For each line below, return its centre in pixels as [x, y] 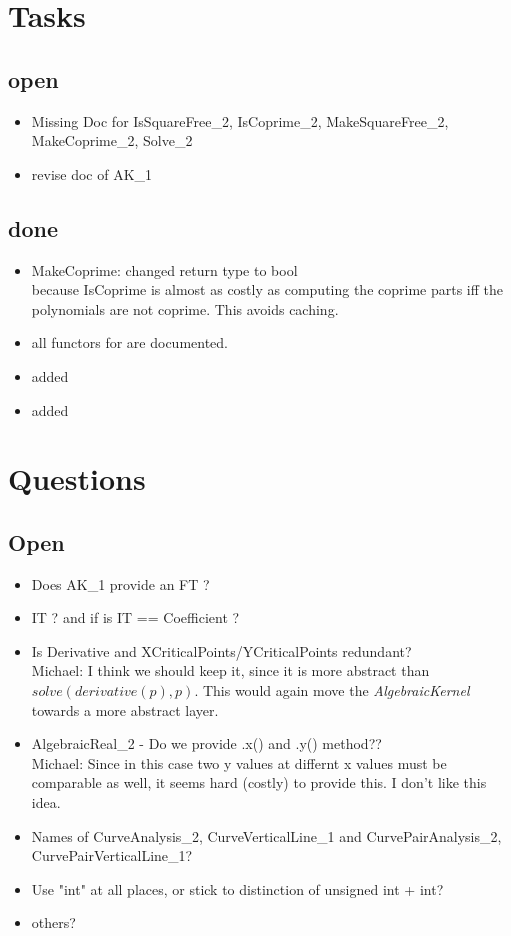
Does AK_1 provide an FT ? [120, 583]
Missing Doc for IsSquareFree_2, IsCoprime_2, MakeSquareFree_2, [240, 120]
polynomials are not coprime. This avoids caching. [185, 308]
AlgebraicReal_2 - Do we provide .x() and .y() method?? [206, 743]
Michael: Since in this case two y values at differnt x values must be [239, 762]
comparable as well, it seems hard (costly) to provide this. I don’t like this [259, 782]
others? [53, 922]
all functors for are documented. [130, 342]
